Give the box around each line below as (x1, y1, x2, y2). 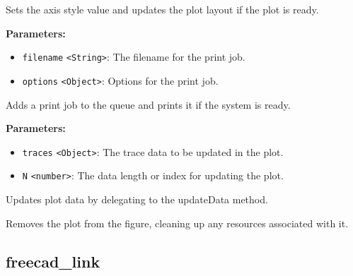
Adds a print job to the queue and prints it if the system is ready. (6, 97, 291, 112)
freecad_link (6, 250, 100, 272)
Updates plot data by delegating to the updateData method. (6, 192, 268, 206)
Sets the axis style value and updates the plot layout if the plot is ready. (6, 2, 319, 16)
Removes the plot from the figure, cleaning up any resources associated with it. (6, 215, 349, 230)
